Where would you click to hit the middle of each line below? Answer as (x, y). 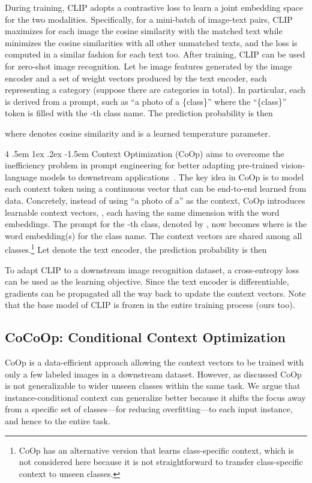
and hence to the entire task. (58, 421)
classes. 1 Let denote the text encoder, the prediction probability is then (136, 248)
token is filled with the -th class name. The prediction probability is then (139, 113)
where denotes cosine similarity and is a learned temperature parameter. (138, 133)
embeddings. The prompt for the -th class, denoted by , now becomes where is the (156, 224)
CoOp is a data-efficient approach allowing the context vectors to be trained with (154, 362)
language (21, 176)
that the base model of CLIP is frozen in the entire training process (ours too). (150, 305)
